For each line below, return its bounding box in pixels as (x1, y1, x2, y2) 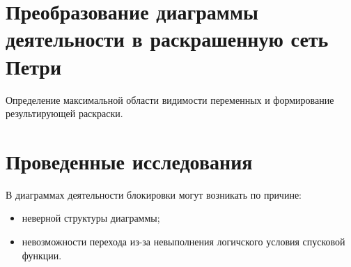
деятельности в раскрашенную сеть (6, 24, 329, 53)
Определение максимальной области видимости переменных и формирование (6, 92, 334, 107)
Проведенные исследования (6, 146, 253, 175)
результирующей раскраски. (6, 106, 123, 121)
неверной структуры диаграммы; (22, 211, 160, 225)
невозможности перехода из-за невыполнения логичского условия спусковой (22, 234, 345, 248)
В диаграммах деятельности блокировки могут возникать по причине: (6, 187, 302, 201)
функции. (22, 247, 62, 262)
